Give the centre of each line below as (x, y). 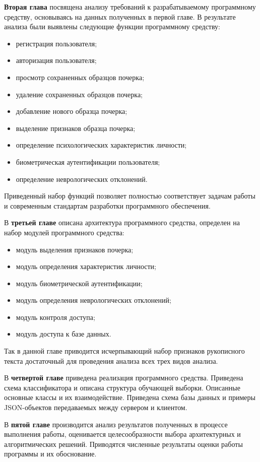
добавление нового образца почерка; (72, 111)
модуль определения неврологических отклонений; (93, 300)
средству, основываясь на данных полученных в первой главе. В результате (120, 16)
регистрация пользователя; (56, 43)
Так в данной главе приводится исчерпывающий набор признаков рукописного (124, 351)
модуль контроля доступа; (55, 317)
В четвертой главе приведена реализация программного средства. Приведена (124, 378)
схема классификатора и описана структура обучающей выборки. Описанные (122, 387)
